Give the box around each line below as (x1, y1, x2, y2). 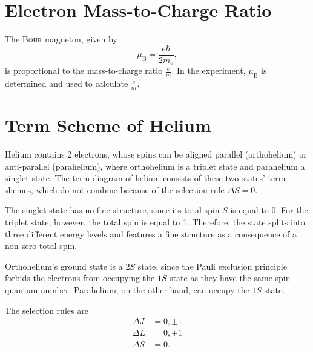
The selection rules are (5, 304, 88, 316)
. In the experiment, (171, 64, 246, 77)
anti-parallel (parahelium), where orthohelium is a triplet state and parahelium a (5, 159, 305, 172)
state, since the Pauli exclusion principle (137, 259, 287, 272)
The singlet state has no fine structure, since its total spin (5, 204, 220, 216)
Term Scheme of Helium (5, 113, 211, 138)
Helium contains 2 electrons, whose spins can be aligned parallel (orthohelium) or (5, 147, 307, 160)
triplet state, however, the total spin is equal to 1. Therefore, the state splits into (5, 215, 305, 228)
